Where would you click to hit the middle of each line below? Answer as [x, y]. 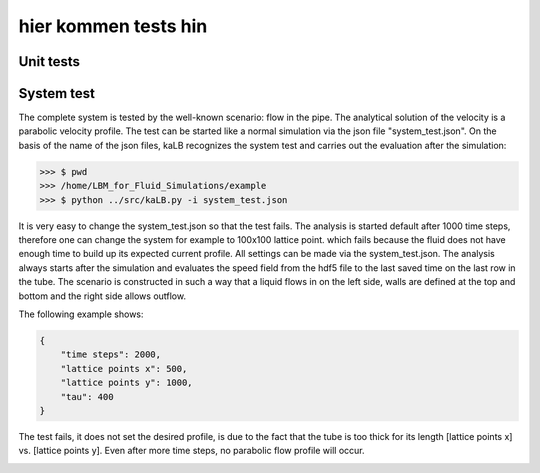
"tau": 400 [87, 396]
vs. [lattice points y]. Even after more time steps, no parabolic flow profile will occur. [191, 451]
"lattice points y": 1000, [127, 383]
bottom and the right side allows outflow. [102, 296]
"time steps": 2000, [111, 354]
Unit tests [49, 61]
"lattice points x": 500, [124, 368]
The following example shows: [81, 314]
